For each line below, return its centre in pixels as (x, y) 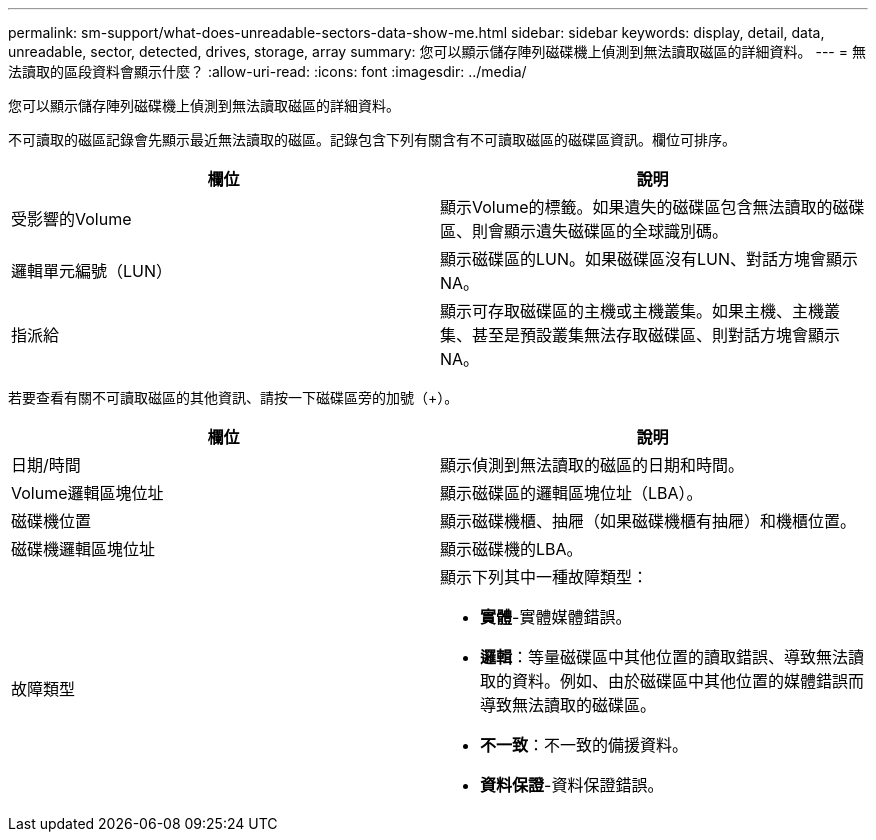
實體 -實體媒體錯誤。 (556, 617)
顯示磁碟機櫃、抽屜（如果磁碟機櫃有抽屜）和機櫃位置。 (648, 521)
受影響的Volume (71, 219)
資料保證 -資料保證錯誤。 (572, 785)
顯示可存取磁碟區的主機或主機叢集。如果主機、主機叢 (640, 311)
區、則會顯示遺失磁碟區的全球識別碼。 (584, 231)
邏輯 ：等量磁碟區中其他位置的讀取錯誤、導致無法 (664, 657)
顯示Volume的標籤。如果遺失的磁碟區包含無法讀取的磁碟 (652, 207)
